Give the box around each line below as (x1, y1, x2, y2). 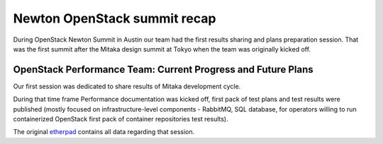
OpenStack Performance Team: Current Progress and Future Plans (13, 64, 313, 76)
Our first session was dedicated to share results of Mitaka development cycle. (13, 82, 241, 90)
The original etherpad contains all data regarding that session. (13, 128, 195, 136)
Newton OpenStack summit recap (13, 11, 216, 26)
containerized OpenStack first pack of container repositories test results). (13, 115, 228, 124)
